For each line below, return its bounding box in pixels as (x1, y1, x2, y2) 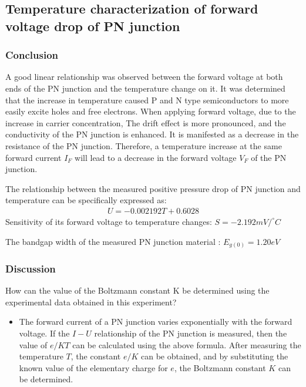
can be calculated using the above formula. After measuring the (72, 338, 301, 351)
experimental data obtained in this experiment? (5, 295, 177, 308)
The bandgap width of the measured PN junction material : (5, 235, 221, 247)
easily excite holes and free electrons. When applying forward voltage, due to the (5, 105, 296, 117)
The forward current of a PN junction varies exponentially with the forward (19, 315, 292, 328)
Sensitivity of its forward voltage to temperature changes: (5, 215, 212, 227)
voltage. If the (19, 327, 70, 339)
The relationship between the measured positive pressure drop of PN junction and (5, 182, 301, 194)
